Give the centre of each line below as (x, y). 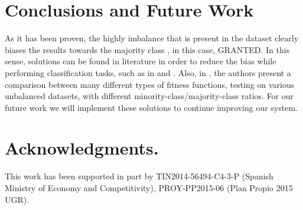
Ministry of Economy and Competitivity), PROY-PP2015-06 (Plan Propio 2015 (149, 188)
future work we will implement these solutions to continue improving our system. (151, 107)
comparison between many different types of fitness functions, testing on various (150, 84)
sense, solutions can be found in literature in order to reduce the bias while (141, 61)
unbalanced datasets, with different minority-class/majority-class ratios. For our (149, 96)
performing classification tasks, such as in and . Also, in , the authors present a (148, 72)
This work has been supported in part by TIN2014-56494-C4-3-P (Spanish (139, 176)
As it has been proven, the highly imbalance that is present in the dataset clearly (152, 38)
